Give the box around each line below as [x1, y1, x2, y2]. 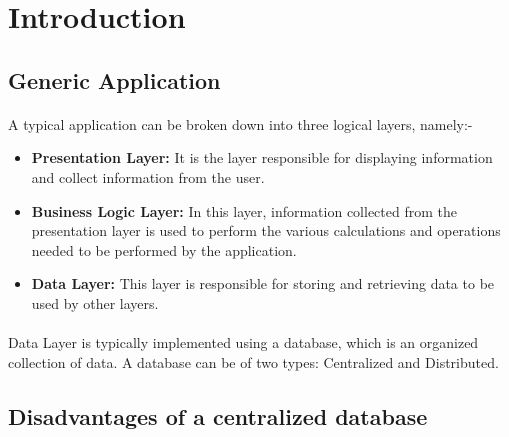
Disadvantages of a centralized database [8, 400, 428, 431]
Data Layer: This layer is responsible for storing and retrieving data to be [31, 273, 495, 294]
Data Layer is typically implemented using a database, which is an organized [8, 332, 479, 353]
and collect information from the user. [31, 166, 265, 187]
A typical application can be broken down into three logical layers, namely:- [8, 113, 473, 134]
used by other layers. [31, 292, 159, 313]
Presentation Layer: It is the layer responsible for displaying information [31, 147, 493, 168]
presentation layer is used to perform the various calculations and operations [31, 220, 501, 241]
